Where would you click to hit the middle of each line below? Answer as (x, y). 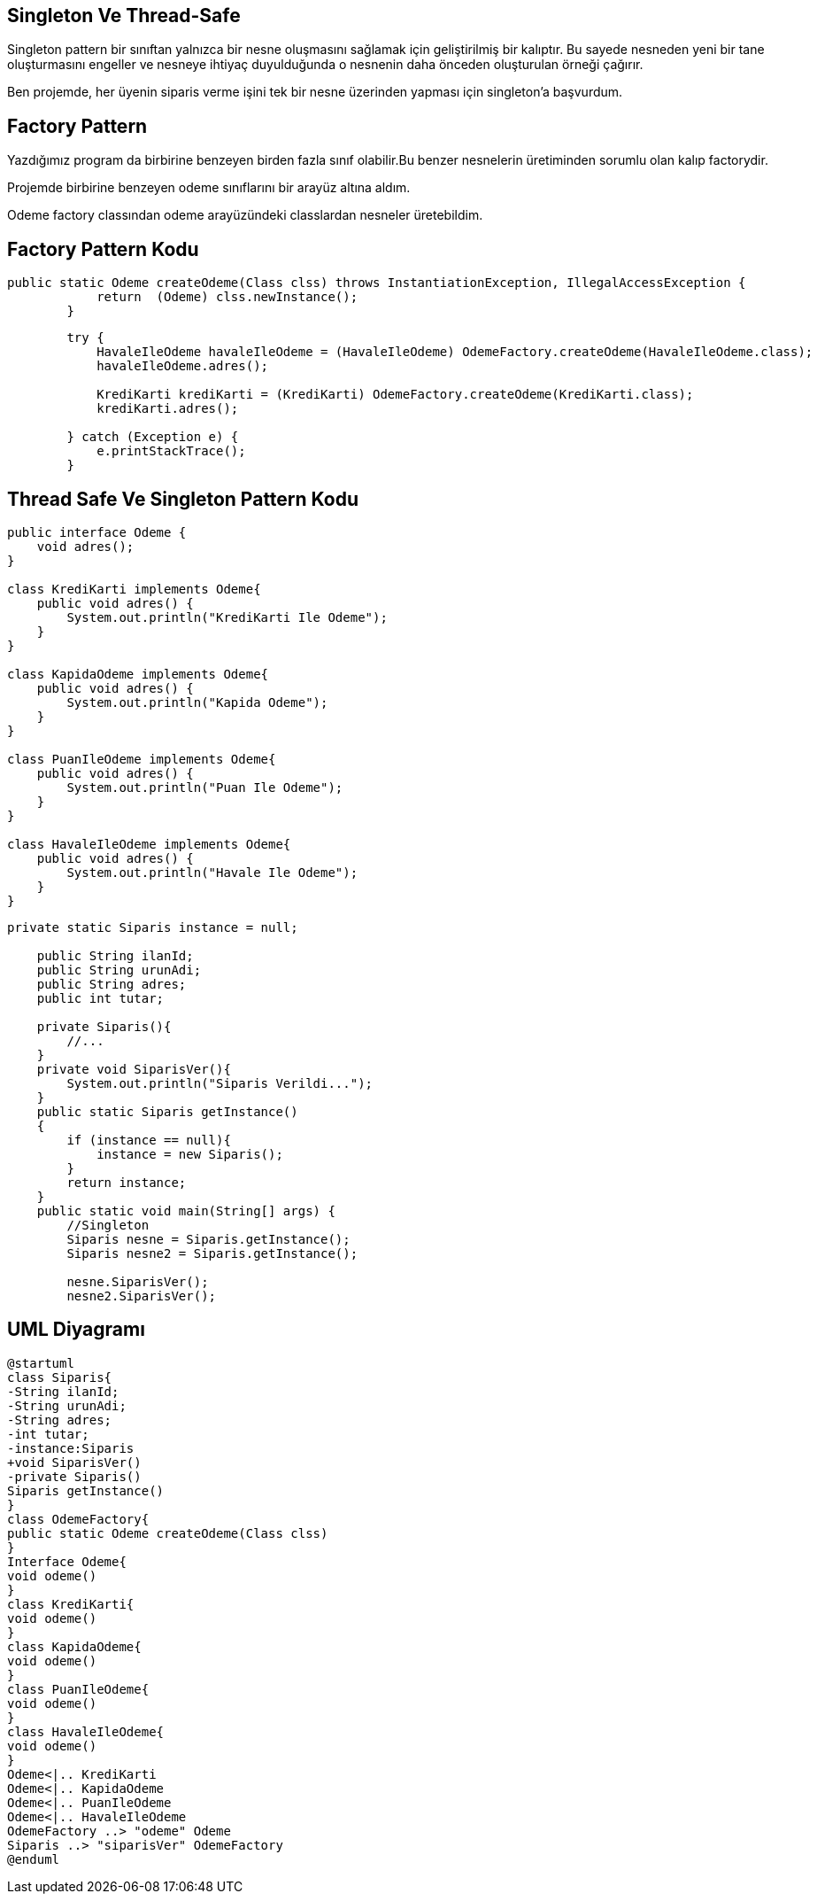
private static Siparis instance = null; (153, 927)
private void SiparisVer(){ (134, 1069)
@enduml (34, 1859)
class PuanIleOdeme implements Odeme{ (142, 759)
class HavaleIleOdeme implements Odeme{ (149, 844)
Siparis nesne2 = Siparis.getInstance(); (212, 1253)
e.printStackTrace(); (171, 451)
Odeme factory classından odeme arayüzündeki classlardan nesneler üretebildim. (245, 215)
